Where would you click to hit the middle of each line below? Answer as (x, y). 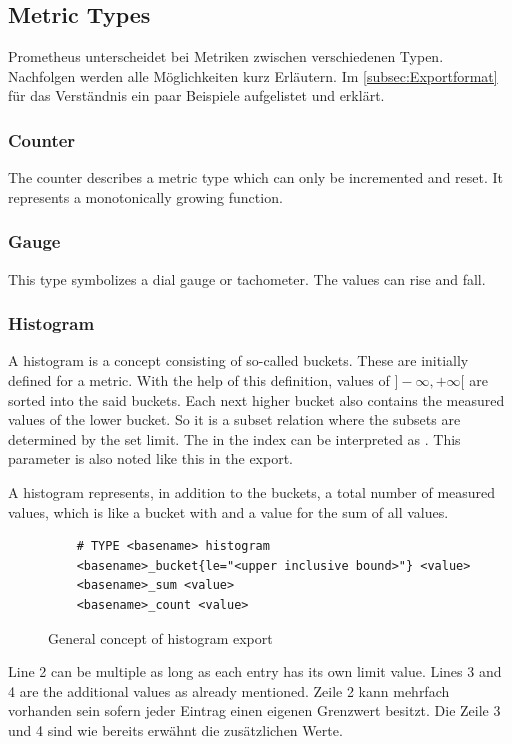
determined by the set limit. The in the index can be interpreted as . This (234, 438)
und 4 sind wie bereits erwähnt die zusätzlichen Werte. (175, 729)
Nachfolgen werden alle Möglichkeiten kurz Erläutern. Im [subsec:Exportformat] (253, 75)
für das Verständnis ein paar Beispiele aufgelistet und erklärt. (196, 95)
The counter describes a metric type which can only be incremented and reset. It (256, 177)
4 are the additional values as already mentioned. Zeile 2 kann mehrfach (229, 690)
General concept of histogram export (160, 637)
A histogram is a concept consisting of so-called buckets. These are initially (238, 360)
